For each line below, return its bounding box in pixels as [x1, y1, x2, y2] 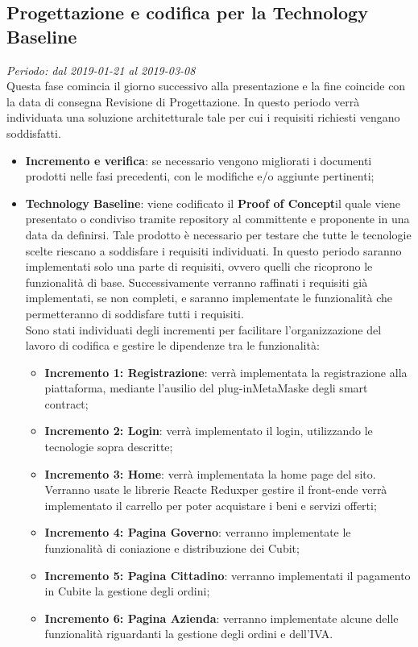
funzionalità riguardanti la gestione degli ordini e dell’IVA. [44, 625, 333, 642]
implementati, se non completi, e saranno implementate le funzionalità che [25, 289, 392, 306]
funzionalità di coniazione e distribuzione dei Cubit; [44, 540, 300, 557]
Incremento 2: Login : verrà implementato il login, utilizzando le [44, 422, 373, 439]
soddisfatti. [6, 124, 61, 141]
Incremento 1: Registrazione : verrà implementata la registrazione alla [44, 363, 408, 380]
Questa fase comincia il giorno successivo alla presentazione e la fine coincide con [6, 77, 406, 94]
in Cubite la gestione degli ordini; [44, 583, 210, 599]
